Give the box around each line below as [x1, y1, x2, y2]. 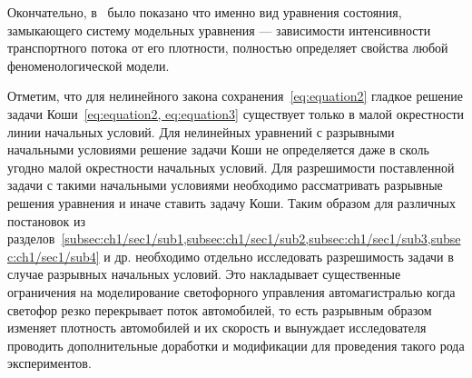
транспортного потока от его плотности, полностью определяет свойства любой [7, 38, 448, 57]
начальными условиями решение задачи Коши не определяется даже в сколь [7, 140, 429, 159]
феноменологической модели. [7, 55, 170, 75]
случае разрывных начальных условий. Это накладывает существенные [7, 264, 401, 283]
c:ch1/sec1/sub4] [7, 246, 100, 265]
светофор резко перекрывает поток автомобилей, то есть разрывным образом [7, 300, 432, 319]
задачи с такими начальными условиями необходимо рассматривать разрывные [7, 175, 443, 194]
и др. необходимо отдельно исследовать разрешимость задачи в [103, 246, 454, 265]
